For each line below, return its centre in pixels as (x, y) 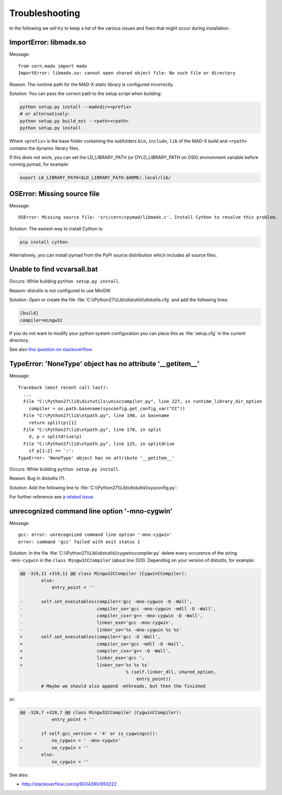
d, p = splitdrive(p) (55, 437)
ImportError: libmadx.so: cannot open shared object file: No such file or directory (127, 73)
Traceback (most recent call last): (63, 387)
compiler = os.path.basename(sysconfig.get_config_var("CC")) (107, 408)
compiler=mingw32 (41, 320)
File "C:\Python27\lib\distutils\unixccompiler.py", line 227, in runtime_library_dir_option (143, 402)
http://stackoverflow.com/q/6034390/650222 (69, 784)
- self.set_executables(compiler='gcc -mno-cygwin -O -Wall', (106, 602)
